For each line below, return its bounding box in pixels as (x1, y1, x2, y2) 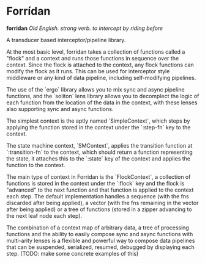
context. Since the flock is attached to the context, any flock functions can (6, 61, 194, 68)
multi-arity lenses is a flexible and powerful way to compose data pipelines (6, 237, 195, 244)
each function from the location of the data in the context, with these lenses (6, 99, 198, 106)
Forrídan (6, 4, 51, 18)
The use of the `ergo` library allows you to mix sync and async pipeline (6, 85, 185, 93)
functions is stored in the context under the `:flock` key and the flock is (6, 179, 185, 187)
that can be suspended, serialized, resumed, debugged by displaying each (6, 243, 195, 251)
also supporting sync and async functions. (6, 105, 114, 112)
